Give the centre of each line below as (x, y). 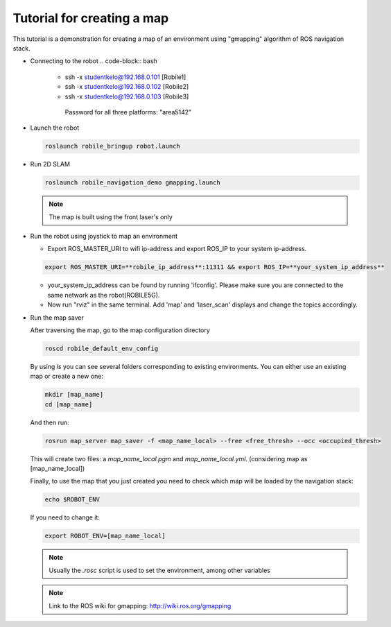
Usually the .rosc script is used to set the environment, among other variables (159, 570)
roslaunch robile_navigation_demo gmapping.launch (133, 183)
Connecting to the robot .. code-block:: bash (94, 61)
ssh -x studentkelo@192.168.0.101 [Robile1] (125, 77)
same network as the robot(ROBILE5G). (104, 295)
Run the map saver (57, 317)
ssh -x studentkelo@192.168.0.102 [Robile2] (127, 87)
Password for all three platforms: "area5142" (128, 112)
